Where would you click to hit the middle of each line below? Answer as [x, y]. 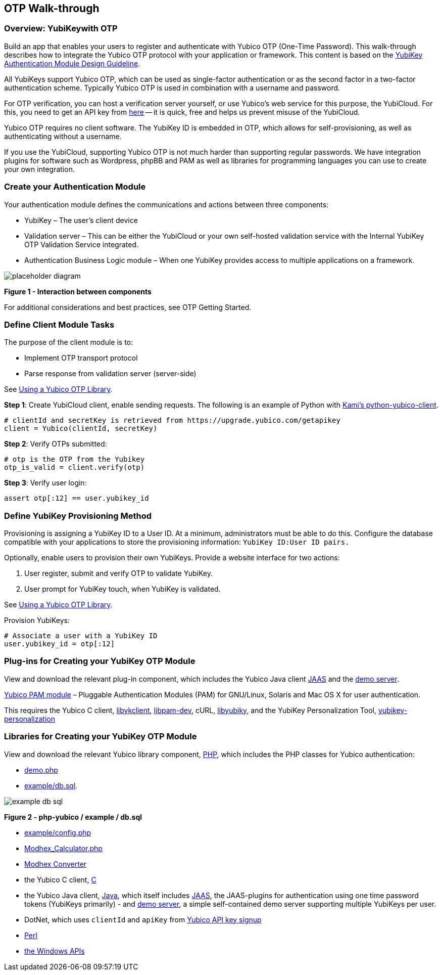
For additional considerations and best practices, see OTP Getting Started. [128, 307]
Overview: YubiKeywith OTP [61, 29]
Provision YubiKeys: [37, 621]
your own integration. [39, 169]
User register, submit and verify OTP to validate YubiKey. [118, 573]
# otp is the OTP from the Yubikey [75, 459]
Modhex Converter [56, 864]
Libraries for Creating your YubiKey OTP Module [101, 737]
